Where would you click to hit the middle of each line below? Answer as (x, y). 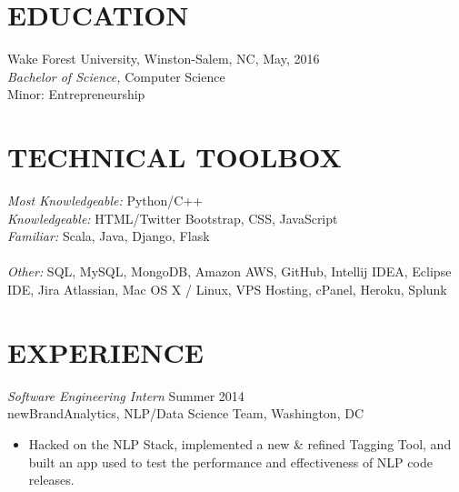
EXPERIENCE (105, 351)
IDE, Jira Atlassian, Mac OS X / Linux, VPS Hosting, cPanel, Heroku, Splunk (227, 289)
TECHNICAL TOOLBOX (175, 157)
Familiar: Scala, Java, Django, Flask (109, 236)
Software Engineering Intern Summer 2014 (126, 395)
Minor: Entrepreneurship (76, 94)
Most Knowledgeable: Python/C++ (105, 201)
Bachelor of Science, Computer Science (116, 76)
